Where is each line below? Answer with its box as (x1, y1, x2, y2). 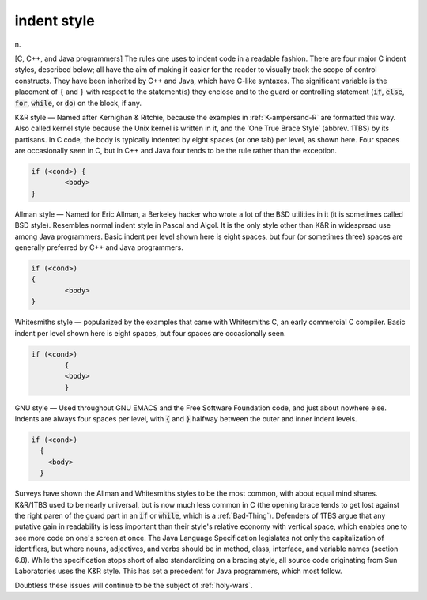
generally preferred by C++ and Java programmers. (14, 242, 183, 252)
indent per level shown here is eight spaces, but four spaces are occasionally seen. (14, 328, 286, 338)
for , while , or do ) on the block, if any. (14, 98, 142, 108)
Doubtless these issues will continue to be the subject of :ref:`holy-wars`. (14, 581, 253, 591)
